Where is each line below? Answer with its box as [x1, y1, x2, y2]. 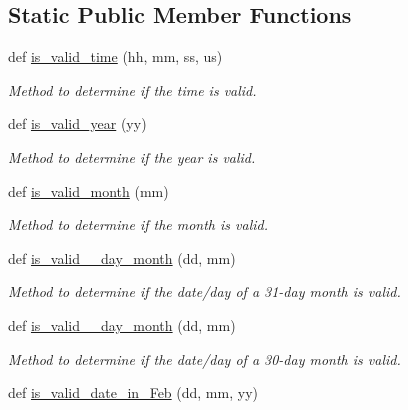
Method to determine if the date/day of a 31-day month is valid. [8, 281, 401, 302]
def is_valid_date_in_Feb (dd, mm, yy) [8, 382, 258, 403]
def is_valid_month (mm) [8, 180, 169, 201]
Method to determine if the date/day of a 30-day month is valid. [8, 348, 401, 369]
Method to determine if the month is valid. [8, 214, 268, 235]
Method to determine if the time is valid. [8, 79, 257, 100]
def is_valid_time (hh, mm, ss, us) [8, 46, 223, 67]
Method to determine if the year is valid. [8, 146, 256, 167]
